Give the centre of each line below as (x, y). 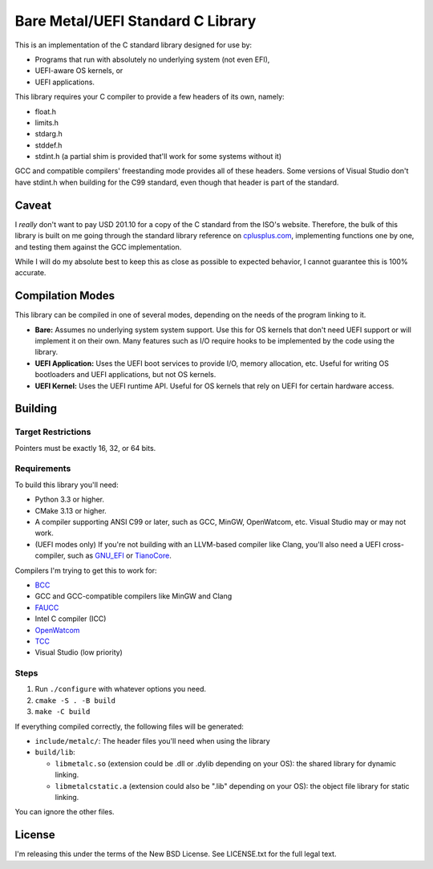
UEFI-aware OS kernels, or (79, 71)
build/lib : (55, 752)
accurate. (30, 273)
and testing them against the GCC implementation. (98, 247)
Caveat (33, 205)
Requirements (43, 469)
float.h (45, 112)
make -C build (63, 712)
